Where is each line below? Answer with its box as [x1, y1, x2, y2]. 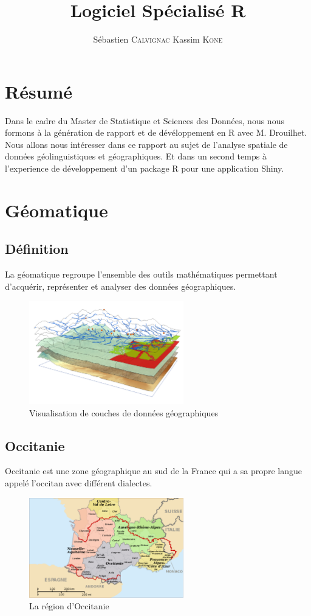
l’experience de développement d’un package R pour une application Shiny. [5, 162, 284, 175]
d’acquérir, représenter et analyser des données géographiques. [5, 279, 236, 292]
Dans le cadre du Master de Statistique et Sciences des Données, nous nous [5, 114, 284, 127]
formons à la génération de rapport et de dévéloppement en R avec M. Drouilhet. [5, 126, 307, 139]
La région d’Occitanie [29, 600, 109, 612]
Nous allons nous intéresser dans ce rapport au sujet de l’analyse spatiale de [5, 138, 288, 150]
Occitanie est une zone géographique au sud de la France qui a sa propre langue [5, 464, 302, 477]
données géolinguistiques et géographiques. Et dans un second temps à [5, 150, 267, 163]
